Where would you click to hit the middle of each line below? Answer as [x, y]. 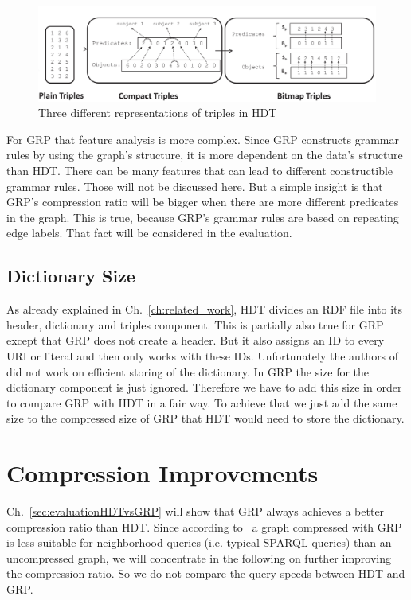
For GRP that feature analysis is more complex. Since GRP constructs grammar [203, 139]
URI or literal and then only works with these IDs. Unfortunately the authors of [203, 355]
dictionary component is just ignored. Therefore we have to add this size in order [204, 387]
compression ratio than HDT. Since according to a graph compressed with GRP [204, 526]
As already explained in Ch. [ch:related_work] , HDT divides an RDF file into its [204, 309]
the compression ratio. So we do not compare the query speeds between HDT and [206, 573]
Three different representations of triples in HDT [158, 113]
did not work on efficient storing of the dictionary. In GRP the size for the [188, 371]
